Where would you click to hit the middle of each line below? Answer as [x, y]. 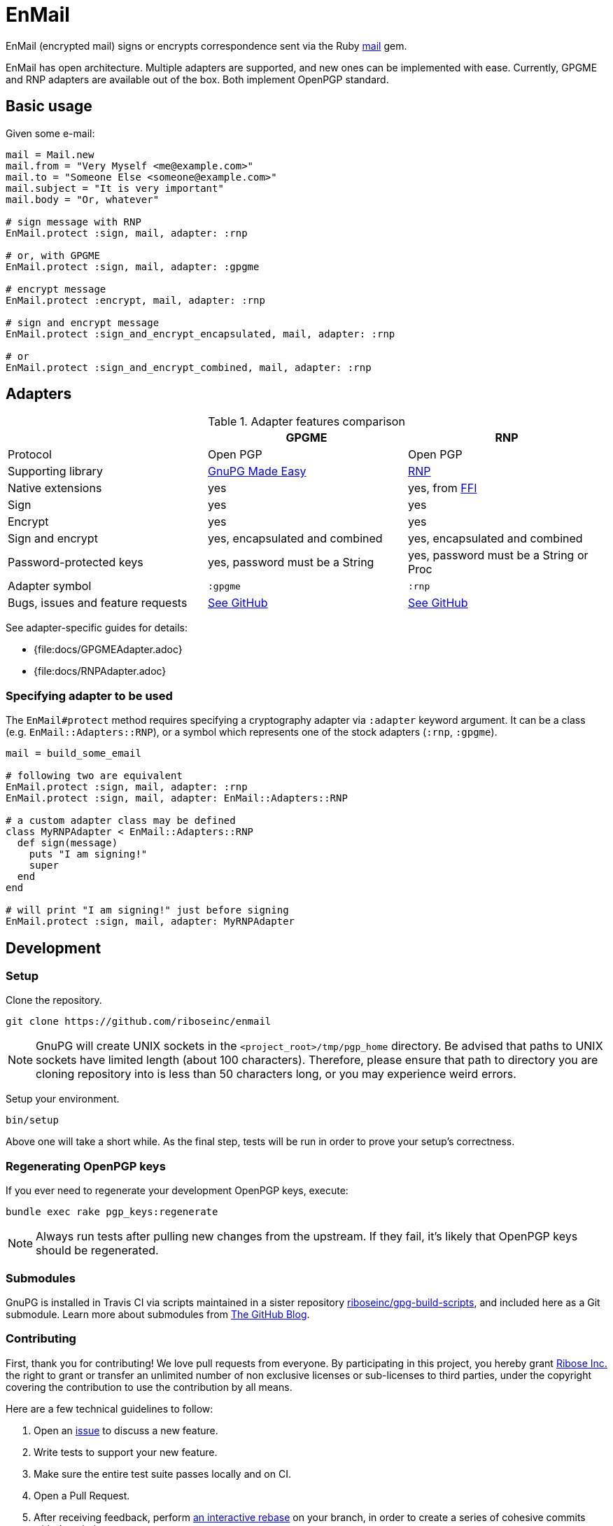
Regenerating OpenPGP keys [86, 1166]
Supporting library [55, 471]
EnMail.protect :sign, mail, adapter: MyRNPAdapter [150, 922]
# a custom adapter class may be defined [121, 821]
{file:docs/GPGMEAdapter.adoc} [108, 650]
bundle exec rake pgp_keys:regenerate [112, 1212]
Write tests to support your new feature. [126, 1452]
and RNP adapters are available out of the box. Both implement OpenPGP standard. [197, 79]
